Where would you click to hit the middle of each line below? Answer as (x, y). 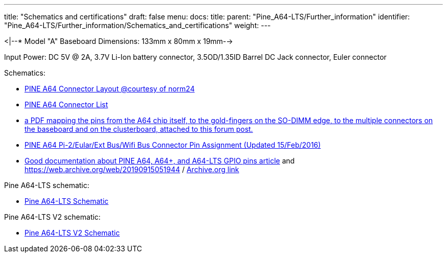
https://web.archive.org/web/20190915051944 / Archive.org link (132, 169)
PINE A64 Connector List (66, 104)
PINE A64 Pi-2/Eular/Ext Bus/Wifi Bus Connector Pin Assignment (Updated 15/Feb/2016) (173, 145)
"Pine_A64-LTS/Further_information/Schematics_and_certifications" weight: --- (138, 25)
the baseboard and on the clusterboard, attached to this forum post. (139, 129)
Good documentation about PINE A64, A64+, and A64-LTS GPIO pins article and (160, 161)
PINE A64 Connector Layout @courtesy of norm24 (110, 89)
